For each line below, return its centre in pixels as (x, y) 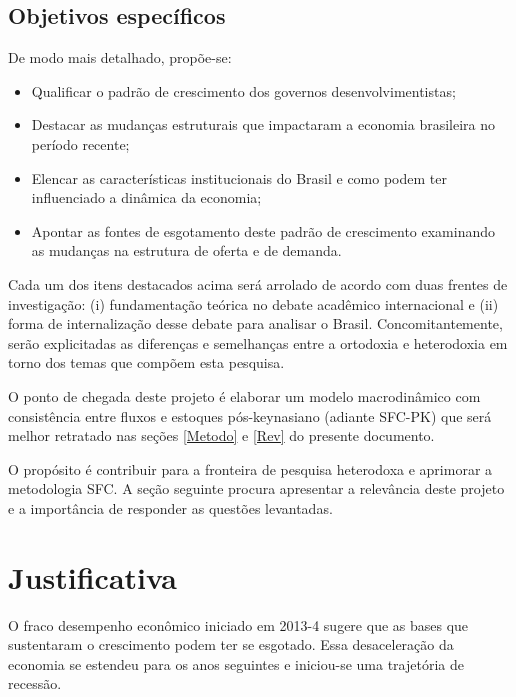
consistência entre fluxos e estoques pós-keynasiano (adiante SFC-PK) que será (250, 415)
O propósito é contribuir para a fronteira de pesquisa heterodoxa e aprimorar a (250, 468)
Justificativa (92, 576)
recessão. (35, 683)
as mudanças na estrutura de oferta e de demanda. (186, 250)
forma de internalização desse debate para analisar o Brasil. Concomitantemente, (255, 323)
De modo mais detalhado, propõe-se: (120, 57)
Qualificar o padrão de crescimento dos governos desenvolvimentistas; (243, 90)
